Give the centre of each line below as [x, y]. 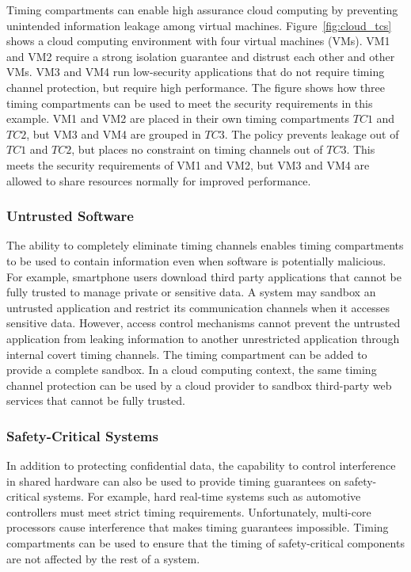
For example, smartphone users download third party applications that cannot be [204, 276]
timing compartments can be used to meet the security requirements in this [190, 103]
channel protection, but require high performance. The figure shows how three [196, 87]
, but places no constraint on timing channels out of [197, 149]
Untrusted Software [70, 216]
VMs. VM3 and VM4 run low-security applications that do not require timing [196, 72]
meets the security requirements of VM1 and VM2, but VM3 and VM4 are [188, 164]
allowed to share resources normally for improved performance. [159, 180]
